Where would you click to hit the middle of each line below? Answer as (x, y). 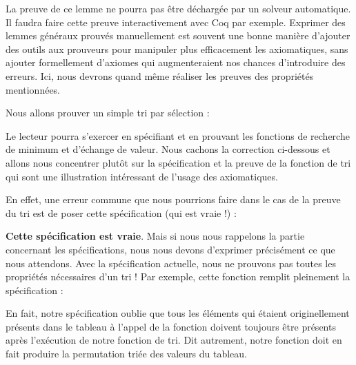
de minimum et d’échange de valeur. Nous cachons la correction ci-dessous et (168, 149)
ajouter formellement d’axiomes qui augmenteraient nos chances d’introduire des (176, 62)
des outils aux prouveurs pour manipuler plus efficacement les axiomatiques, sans (177, 49)
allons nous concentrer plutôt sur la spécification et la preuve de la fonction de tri (178, 162)
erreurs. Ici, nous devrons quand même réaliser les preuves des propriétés (160, 75)
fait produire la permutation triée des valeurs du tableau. (126, 354)
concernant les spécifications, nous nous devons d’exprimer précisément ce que (170, 249)
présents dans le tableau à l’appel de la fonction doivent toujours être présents (171, 326)
